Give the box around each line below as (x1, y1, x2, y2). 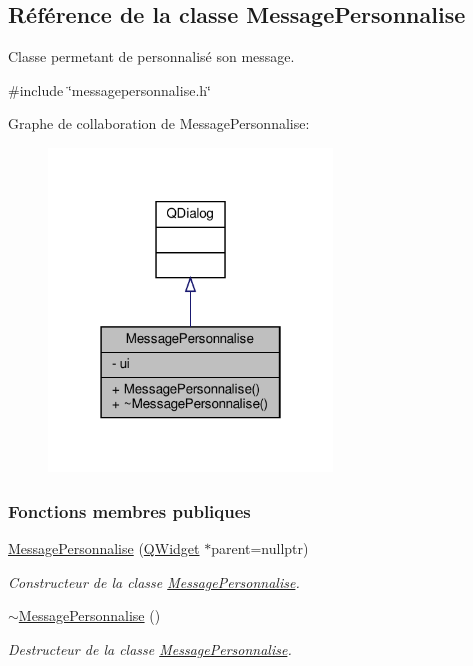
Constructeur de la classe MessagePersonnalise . (8, 571, 300, 592)
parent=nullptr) (211, 538, 309, 559)
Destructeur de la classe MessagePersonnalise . (8, 638, 292, 659)
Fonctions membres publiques (8, 498, 251, 523)
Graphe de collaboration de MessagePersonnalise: (8, 113, 310, 134)
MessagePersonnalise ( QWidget (8, 538, 200, 559)
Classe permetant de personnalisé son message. (8, 46, 295, 67)
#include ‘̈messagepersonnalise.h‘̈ (8, 79, 211, 100)
